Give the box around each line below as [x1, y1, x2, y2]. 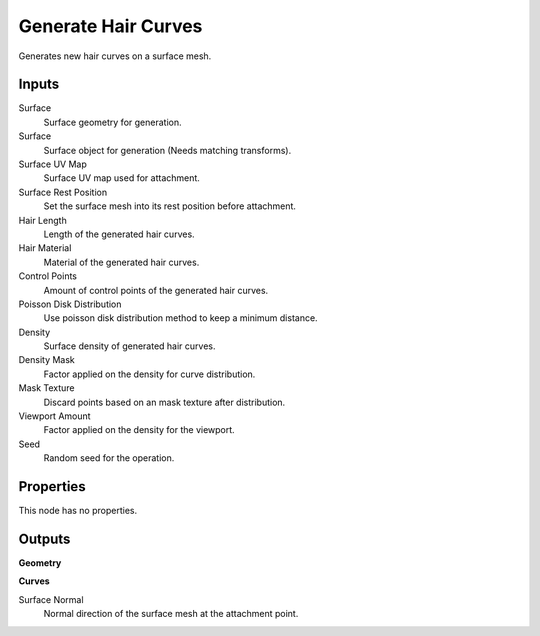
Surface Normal [18, 593, 84, 605]
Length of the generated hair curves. [43, 228, 195, 240]
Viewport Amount [18, 410, 91, 422]
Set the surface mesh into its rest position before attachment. [43, 200, 297, 212]
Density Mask [18, 354, 75, 366]
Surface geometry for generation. [43, 116, 182, 128]
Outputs [18, 530, 71, 547]
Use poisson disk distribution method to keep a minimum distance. [43, 312, 319, 324]
